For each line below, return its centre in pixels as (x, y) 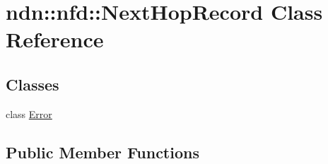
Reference (55, 39)
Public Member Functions (102, 152)
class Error (29, 113)
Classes (33, 84)
